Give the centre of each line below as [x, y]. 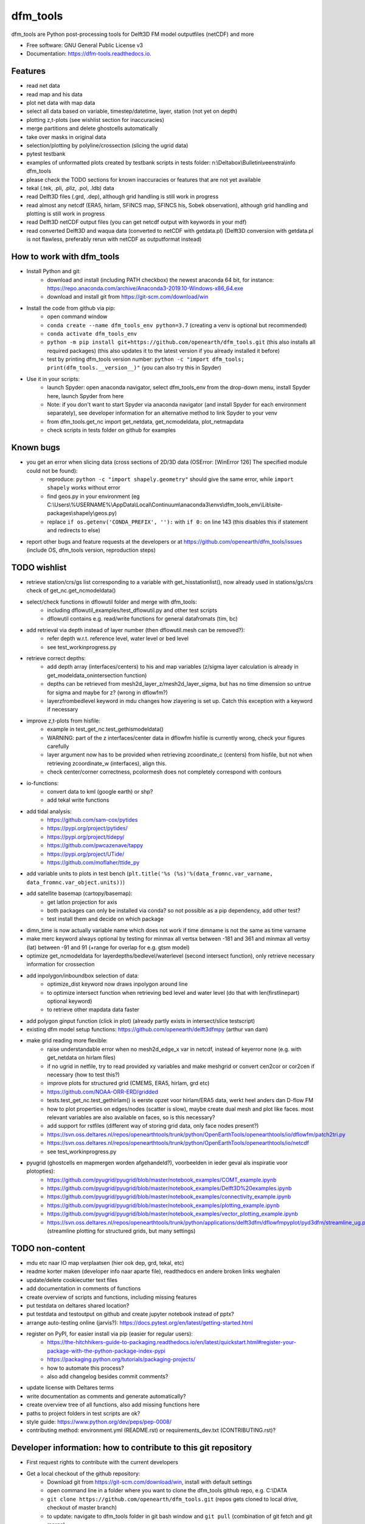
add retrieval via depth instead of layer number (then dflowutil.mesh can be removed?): [136, 630]
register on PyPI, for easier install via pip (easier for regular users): [109, 1334]
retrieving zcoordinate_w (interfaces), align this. [107, 763]
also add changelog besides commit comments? [108, 1376]
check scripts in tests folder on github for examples [112, 430]
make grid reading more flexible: [67, 1041]
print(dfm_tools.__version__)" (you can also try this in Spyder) [134, 368]
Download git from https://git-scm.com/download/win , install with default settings [150, 1482]
